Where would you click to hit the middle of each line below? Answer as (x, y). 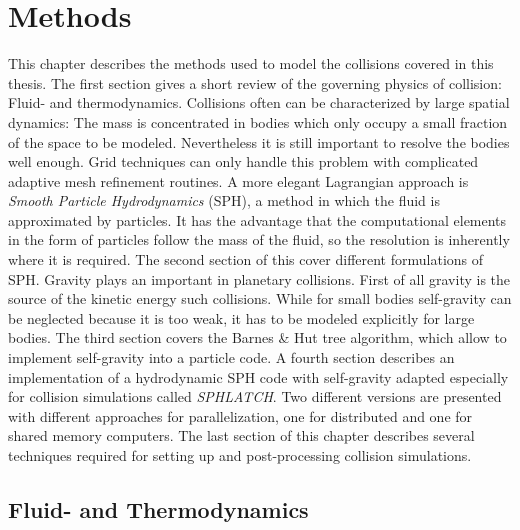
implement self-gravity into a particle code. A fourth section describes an (231, 357)
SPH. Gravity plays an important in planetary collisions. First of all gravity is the (259, 278)
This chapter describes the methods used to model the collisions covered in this (251, 63)
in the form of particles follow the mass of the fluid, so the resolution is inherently (259, 239)
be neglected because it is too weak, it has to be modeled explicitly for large (241, 317)
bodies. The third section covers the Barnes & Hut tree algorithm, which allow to (257, 337)
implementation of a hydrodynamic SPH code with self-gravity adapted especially (258, 376)
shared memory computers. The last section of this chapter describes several (241, 435)
